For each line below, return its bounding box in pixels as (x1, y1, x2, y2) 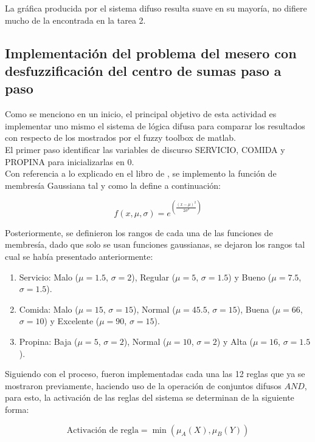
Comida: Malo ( (19, 302, 78, 315)
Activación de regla (66, 426, 139, 435)
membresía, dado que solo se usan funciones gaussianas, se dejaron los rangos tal (5, 238, 305, 251)
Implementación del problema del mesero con (5, 43, 297, 62)
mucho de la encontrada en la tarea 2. (5, 13, 146, 26)
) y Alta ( (216, 335, 253, 347)
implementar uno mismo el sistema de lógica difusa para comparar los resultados (5, 119, 305, 132)
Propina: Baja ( (19, 335, 78, 347)
